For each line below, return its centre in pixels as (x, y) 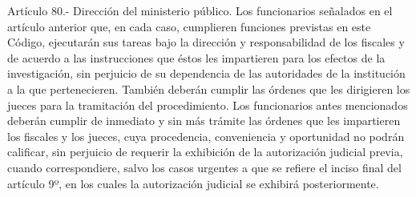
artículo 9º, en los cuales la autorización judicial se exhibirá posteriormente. (193, 183)
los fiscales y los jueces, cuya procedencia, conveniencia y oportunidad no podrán (206, 136)
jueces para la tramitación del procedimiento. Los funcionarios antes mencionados (208, 105)
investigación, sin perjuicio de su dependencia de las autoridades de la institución (206, 73)
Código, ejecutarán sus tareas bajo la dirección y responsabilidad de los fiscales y (206, 42)
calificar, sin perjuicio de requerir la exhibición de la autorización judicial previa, (205, 152)
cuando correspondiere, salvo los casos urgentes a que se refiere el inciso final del (204, 167)
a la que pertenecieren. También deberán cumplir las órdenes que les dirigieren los (209, 88)
